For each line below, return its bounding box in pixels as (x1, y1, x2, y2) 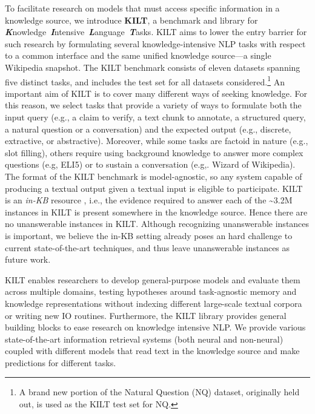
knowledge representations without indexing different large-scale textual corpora (5, 297, 302, 309)
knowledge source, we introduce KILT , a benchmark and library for (5, 13, 258, 26)
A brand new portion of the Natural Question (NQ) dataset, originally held (19, 386, 300, 398)
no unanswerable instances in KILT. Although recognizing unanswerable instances (5, 217, 310, 230)
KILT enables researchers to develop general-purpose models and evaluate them (5, 273, 300, 286)
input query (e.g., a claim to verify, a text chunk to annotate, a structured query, (5, 111, 306, 123)
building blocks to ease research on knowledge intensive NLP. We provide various (5, 321, 306, 333)
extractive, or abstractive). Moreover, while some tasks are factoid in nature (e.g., (5, 134, 308, 147)
